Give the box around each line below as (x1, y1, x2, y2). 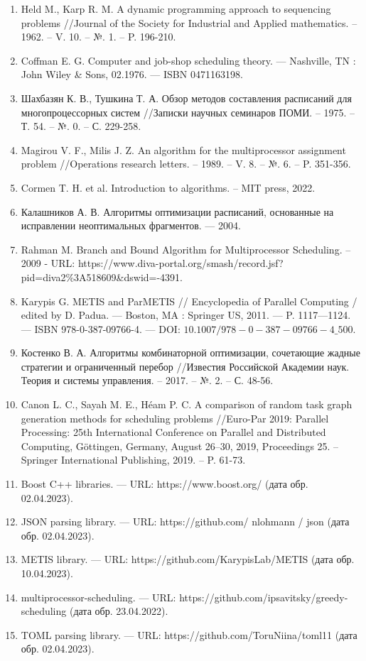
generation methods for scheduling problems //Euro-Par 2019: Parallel (21, 410, 329, 425)
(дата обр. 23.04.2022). (69, 603, 168, 618)
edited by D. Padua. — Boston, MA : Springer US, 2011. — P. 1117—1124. (21, 307, 351, 322)
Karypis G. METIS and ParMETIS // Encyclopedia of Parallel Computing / (21, 293, 357, 308)
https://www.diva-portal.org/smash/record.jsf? (77, 256, 284, 271)
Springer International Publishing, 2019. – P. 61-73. (21, 452, 246, 467)
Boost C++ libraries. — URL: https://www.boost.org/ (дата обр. (21, 476, 308, 491)
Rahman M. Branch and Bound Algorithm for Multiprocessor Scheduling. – (21, 241, 351, 256)
